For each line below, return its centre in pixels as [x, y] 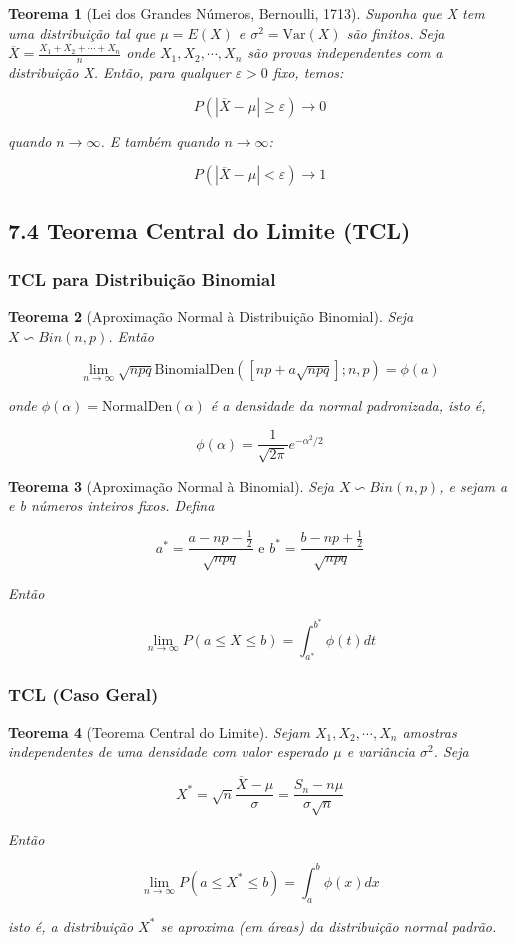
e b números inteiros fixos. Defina [111, 505]
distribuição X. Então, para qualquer [119, 72]
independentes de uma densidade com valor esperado [168, 751]
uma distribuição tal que [82, 32]
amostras [429, 731]
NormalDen [137, 406]
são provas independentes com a [345, 52]
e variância [380, 751]
